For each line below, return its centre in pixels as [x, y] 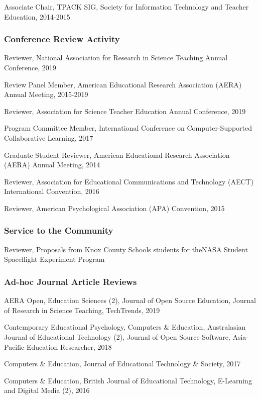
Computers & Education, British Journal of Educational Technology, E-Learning [128, 380]
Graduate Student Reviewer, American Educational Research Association [117, 155]
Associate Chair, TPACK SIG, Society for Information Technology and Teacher [126, 7]
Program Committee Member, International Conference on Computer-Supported [128, 128]
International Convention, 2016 [52, 191]
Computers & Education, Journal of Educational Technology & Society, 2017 [122, 364]
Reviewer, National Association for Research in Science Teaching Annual [116, 58]
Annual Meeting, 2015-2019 [46, 94]
